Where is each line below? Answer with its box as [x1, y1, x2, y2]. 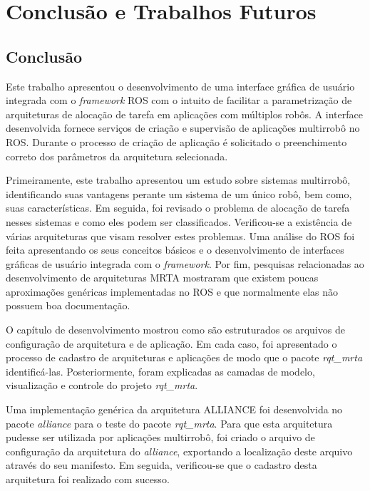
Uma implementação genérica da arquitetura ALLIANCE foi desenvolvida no [6, 402, 343, 417]
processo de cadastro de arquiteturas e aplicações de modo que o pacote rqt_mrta [6, 350, 363, 365]
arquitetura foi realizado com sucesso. [6, 472, 170, 487]
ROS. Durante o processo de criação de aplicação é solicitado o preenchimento [6, 134, 347, 149]
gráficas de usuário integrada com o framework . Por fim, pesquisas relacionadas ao [6, 256, 364, 271]
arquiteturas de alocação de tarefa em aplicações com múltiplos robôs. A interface [6, 106, 363, 121]
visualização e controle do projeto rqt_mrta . [6, 378, 198, 393]
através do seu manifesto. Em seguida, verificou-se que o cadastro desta [6, 458, 317, 472]
